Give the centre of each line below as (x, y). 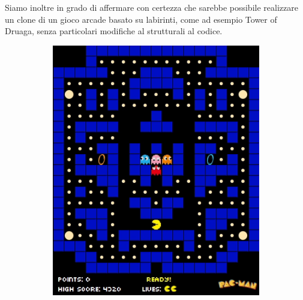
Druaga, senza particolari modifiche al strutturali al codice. (114, 31)
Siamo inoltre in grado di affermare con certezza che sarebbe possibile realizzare (151, 7)
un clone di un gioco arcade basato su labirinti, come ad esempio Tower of (141, 19)
